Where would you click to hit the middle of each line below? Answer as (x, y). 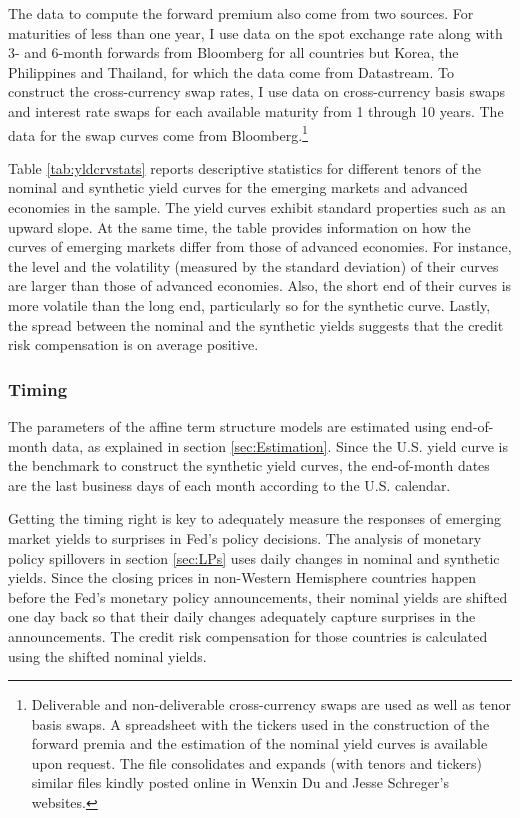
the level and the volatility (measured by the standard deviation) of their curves (253, 265)
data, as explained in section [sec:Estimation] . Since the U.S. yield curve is (279, 445)
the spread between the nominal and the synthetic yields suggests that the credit (256, 324)
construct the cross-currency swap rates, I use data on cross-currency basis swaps (256, 91)
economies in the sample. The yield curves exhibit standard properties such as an (257, 207)
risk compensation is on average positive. (133, 344)
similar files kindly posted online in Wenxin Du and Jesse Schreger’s (240, 782)
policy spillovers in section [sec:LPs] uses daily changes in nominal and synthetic (254, 557)
